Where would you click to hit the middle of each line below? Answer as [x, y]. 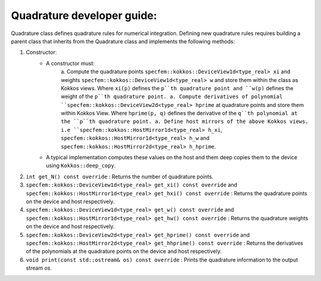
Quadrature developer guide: [84, 15]
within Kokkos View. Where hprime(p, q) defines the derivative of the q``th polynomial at [179, 113]
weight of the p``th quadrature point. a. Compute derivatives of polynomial [172, 97]
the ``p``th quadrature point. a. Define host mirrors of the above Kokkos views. [185, 121]
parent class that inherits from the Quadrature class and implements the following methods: [123, 41]
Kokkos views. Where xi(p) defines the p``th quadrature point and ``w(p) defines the [177, 88]
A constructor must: [70, 63]
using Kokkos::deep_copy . [81, 166]
